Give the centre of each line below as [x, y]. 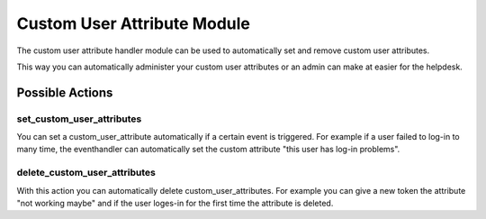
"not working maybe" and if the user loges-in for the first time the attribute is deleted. [175, 204]
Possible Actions [65, 92]
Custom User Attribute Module [134, 23]
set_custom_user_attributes [79, 119]
